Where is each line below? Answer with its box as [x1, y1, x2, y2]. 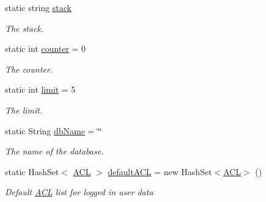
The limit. [5, 103, 43, 116]
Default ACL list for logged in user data [5, 186, 154, 198]
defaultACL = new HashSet [107, 165, 212, 178]
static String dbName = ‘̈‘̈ [5, 124, 102, 137]
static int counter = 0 [5, 42, 86, 55]
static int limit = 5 [5, 83, 76, 96]
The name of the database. [5, 145, 104, 157]
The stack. [5, 21, 44, 34]
